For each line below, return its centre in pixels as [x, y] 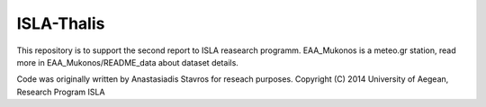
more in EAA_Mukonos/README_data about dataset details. [127, 62]
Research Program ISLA [61, 92]
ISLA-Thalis [61, 23]
